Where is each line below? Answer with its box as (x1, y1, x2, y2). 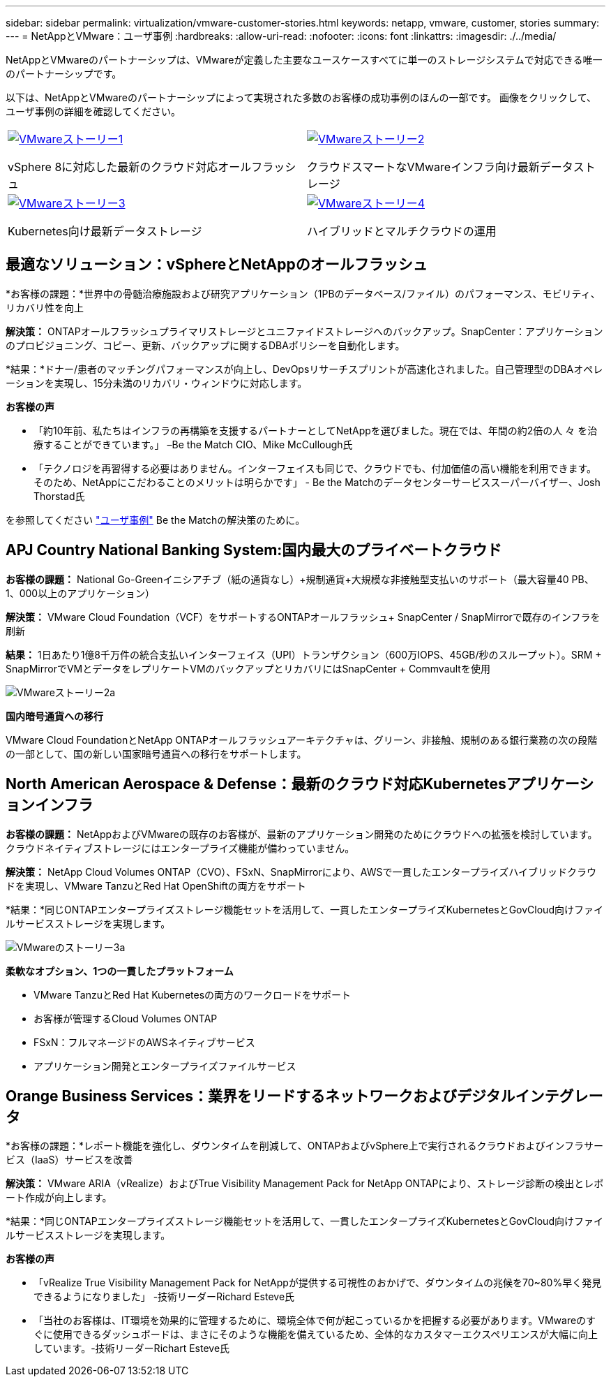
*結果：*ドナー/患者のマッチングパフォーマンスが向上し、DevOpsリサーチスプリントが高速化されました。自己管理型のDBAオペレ (6, 362, 603, 375)
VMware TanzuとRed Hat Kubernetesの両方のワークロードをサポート (33, 988, 352, 1001)
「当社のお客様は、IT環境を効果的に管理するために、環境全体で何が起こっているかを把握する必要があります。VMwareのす (33, 1314, 596, 1327)
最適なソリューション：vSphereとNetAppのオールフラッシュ (6, 256, 428, 274)
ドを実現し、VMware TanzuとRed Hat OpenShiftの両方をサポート (6, 879, 306, 892)
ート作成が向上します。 (6, 1191, 112, 1204)
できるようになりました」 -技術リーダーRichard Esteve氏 (33, 1291, 295, 1303)
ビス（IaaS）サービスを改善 (6, 1154, 133, 1166)
